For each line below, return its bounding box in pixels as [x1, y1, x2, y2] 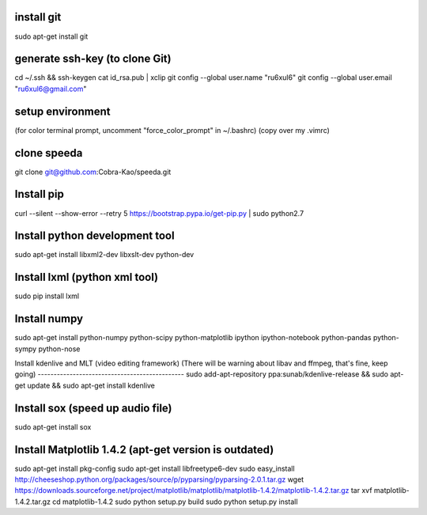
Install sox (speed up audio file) [14, 401, 172, 415]
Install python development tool [14, 229, 175, 243]
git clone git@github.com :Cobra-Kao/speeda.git [14, 167, 172, 176]
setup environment [14, 104, 111, 118]
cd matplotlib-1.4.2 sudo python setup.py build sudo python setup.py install [52, 497, 298, 506]
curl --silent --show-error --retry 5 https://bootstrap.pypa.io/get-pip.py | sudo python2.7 [14, 208, 304, 218]
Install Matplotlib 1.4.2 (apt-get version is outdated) [14, 443, 274, 456]
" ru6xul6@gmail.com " [14, 84, 87, 93]
